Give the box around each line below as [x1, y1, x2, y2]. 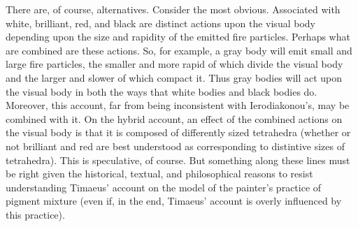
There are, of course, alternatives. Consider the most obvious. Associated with [6, 2, 341, 16]
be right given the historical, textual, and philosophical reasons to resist [6, 166, 313, 181]
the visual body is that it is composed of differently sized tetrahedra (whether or [6, 125, 351, 140]
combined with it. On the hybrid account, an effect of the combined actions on [6, 111, 343, 126]
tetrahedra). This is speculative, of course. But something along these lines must [6, 152, 350, 167]
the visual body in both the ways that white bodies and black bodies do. [6, 84, 317, 98]
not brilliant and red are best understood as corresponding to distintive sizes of [6, 138, 345, 153]
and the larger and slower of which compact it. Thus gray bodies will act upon [6, 70, 343, 85]
